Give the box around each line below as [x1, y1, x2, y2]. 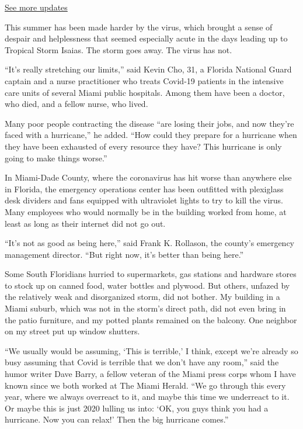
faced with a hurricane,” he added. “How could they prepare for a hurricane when [5, 129, 297, 141]
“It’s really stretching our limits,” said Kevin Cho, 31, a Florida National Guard [5, 63, 292, 75]
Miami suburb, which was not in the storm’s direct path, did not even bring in [5, 302, 286, 314]
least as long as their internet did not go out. [5, 217, 166, 229]
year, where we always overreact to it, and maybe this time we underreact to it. [5, 390, 290, 403]
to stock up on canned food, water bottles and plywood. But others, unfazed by [5, 279, 290, 291]
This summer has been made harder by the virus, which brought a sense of [5, 20, 273, 33]
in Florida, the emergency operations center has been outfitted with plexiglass [5, 182, 284, 195]
